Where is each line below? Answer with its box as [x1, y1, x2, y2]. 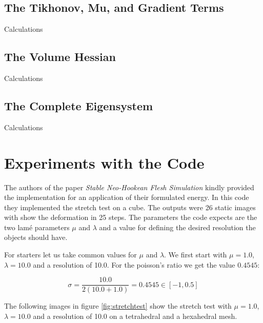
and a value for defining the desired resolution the [99, 221, 256, 232]
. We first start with [164, 249, 227, 260]
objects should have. [4, 232, 68, 243]
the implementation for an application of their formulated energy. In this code [4, 192, 249, 203]
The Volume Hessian [4, 49, 116, 65]
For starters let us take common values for [4, 249, 137, 260]
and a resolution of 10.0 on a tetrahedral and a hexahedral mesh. [33, 310, 237, 321]
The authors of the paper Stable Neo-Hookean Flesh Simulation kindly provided [4, 181, 254, 192]
